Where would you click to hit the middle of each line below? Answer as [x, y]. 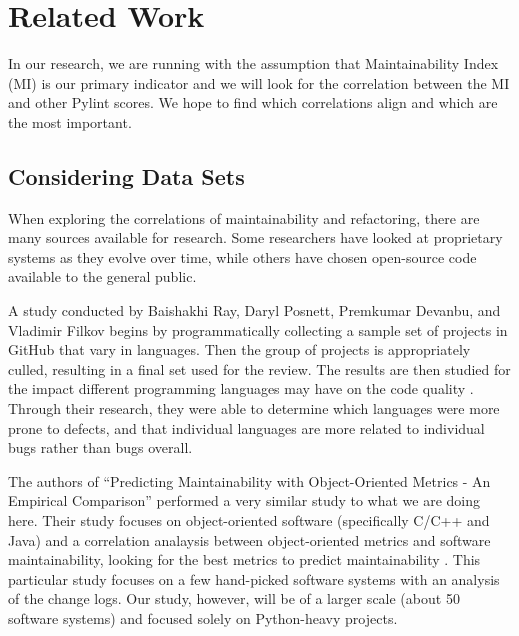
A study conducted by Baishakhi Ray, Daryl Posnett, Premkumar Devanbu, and [254, 310]
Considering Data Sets [126, 175]
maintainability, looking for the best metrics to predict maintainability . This [244, 559]
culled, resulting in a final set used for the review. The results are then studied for [259, 368]
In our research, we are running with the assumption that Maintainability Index [253, 63]
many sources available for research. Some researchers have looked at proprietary [255, 237]
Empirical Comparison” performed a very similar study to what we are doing [244, 500]
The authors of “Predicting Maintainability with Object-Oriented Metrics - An [249, 480]
